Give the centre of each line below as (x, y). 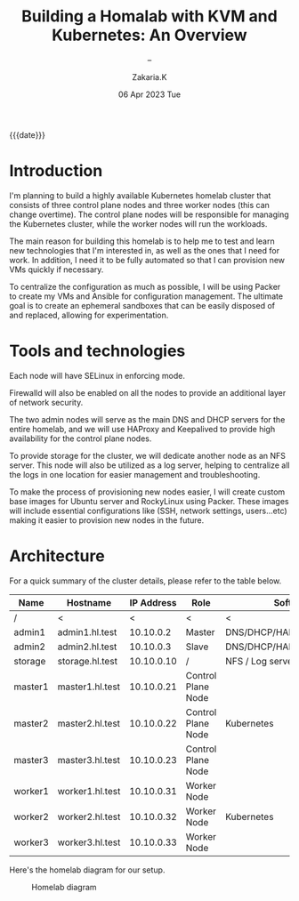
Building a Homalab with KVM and (149, 16)
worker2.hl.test (89, 817)
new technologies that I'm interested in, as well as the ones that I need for (145, 250)
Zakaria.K (149, 76)
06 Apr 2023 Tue (149, 94)
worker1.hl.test (89, 791)
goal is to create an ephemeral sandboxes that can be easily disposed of (142, 305)
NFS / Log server (261, 661)
